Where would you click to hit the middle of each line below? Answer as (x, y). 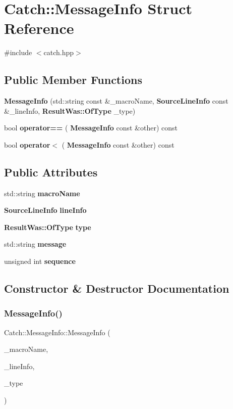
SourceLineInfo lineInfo (45, 210)
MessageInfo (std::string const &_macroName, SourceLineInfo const (116, 101)
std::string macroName (42, 193)
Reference (39, 28)
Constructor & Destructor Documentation (117, 288)
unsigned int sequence (40, 261)
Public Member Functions (73, 80)
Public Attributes (51, 172)
